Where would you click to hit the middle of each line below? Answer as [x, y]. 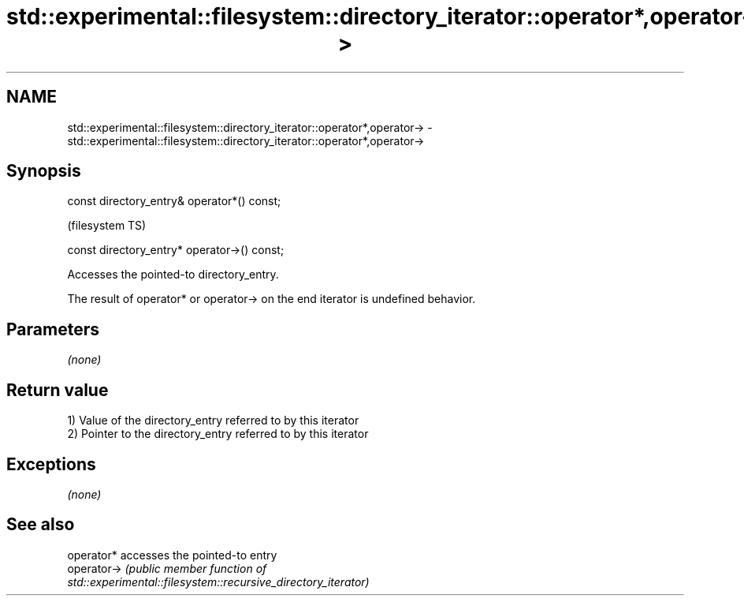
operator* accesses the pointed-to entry [172, 555]
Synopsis [44, 171]
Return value [58, 390]
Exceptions [51, 464]
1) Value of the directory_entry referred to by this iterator [213, 421]
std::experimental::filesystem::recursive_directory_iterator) [218, 581]
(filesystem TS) [107, 226]
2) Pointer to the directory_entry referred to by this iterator [218, 434]
